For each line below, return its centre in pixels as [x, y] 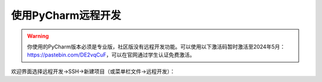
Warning [38, 36]
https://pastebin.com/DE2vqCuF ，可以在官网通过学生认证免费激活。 [111, 55]
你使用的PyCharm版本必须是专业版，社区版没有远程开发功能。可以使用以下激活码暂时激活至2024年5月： [156, 47]
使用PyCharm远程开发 [66, 15]
